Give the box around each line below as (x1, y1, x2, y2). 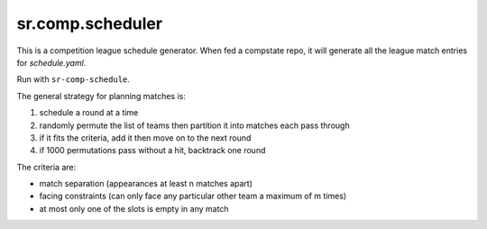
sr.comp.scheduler (16, 14, 162, 33)
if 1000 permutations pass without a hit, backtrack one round (39, 145, 266, 156)
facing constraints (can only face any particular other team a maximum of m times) (39, 190, 347, 202)
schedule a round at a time (39, 107, 139, 118)
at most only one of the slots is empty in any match (39, 203, 229, 214)
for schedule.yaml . (16, 57, 87, 68)
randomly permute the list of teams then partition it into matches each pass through (39, 120, 351, 131)
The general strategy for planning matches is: (16, 90, 187, 101)
